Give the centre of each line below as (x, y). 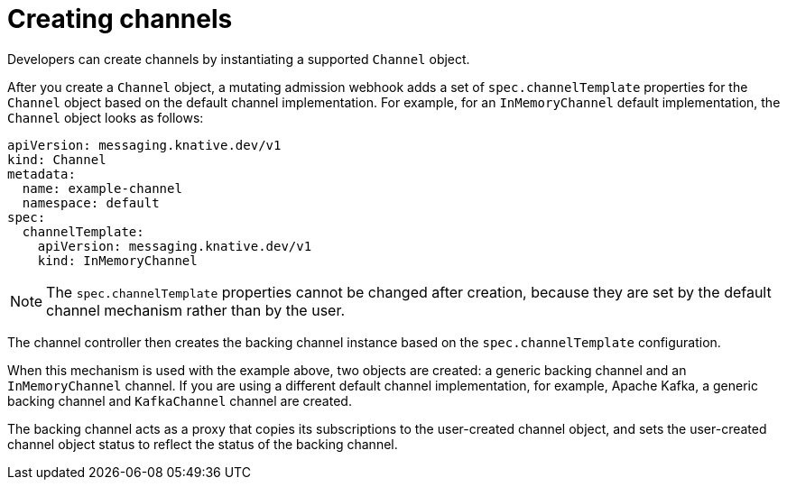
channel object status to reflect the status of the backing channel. (203, 444)
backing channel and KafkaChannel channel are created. (180, 400)
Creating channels (120, 19)
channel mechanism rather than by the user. (196, 310)
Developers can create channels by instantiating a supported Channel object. (239, 59)
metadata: (42, 174)
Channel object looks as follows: (106, 117)
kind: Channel (57, 159)
